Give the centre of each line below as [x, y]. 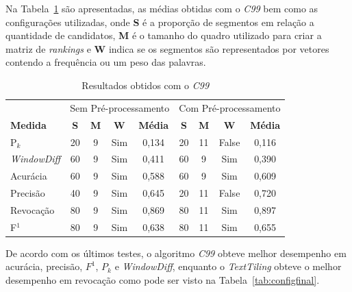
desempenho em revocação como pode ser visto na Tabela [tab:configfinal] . [163, 280]
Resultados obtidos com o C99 [146, 85]
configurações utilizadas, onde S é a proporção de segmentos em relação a [160, 22]
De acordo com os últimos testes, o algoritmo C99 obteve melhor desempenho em [176, 253]
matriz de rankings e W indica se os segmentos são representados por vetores [167, 48]
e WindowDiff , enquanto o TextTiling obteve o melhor [228, 266]
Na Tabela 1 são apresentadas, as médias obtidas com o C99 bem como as [162, 8]
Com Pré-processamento [230, 107]
